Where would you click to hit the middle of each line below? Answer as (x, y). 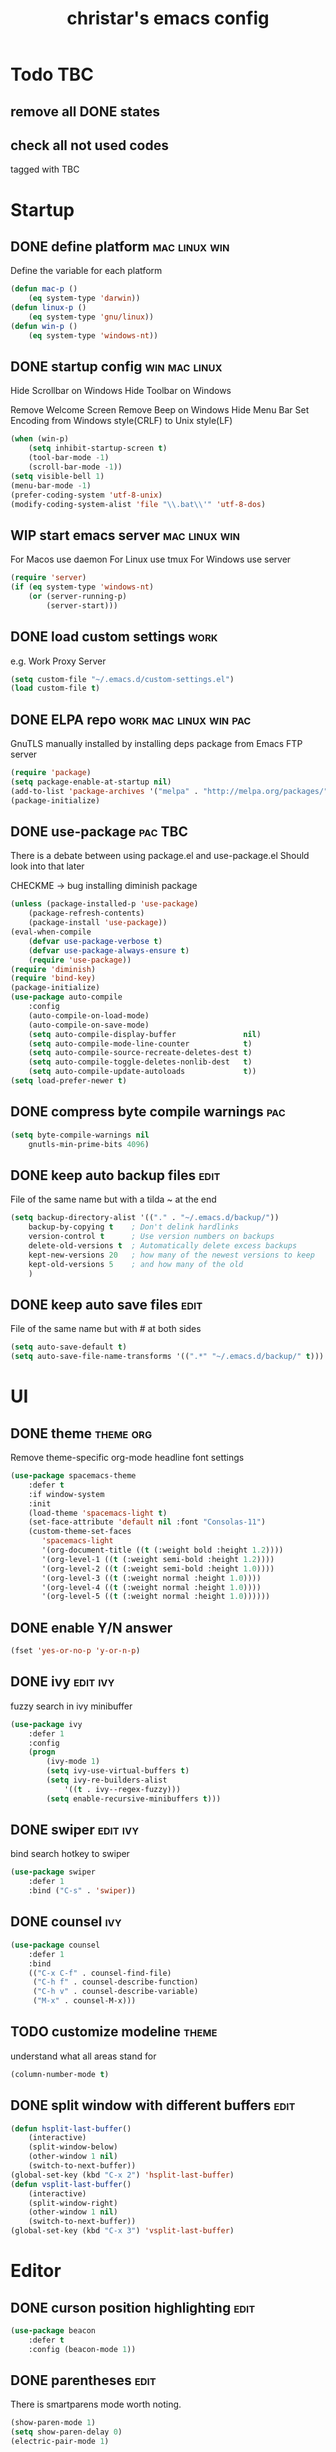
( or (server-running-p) (78, 597)
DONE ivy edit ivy (62, 1682)
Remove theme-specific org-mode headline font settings (127, 1458)
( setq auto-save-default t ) (69, 1347)
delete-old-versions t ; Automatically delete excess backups (163, 1245)
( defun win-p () (44, 326)
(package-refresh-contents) (86, 913)
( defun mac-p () (44, 289)
